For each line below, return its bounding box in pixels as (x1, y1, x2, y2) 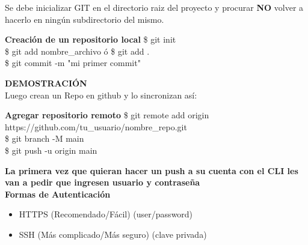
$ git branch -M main (5, 132, 84, 145)
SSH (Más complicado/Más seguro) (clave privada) (19, 228, 207, 240)
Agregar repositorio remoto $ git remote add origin (5, 109, 209, 121)
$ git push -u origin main (5, 144, 97, 156)
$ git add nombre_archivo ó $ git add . (5, 44, 150, 57)
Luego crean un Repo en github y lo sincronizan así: (5, 88, 197, 101)
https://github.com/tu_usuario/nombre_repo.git (5, 120, 187, 133)
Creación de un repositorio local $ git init (5, 33, 176, 46)
